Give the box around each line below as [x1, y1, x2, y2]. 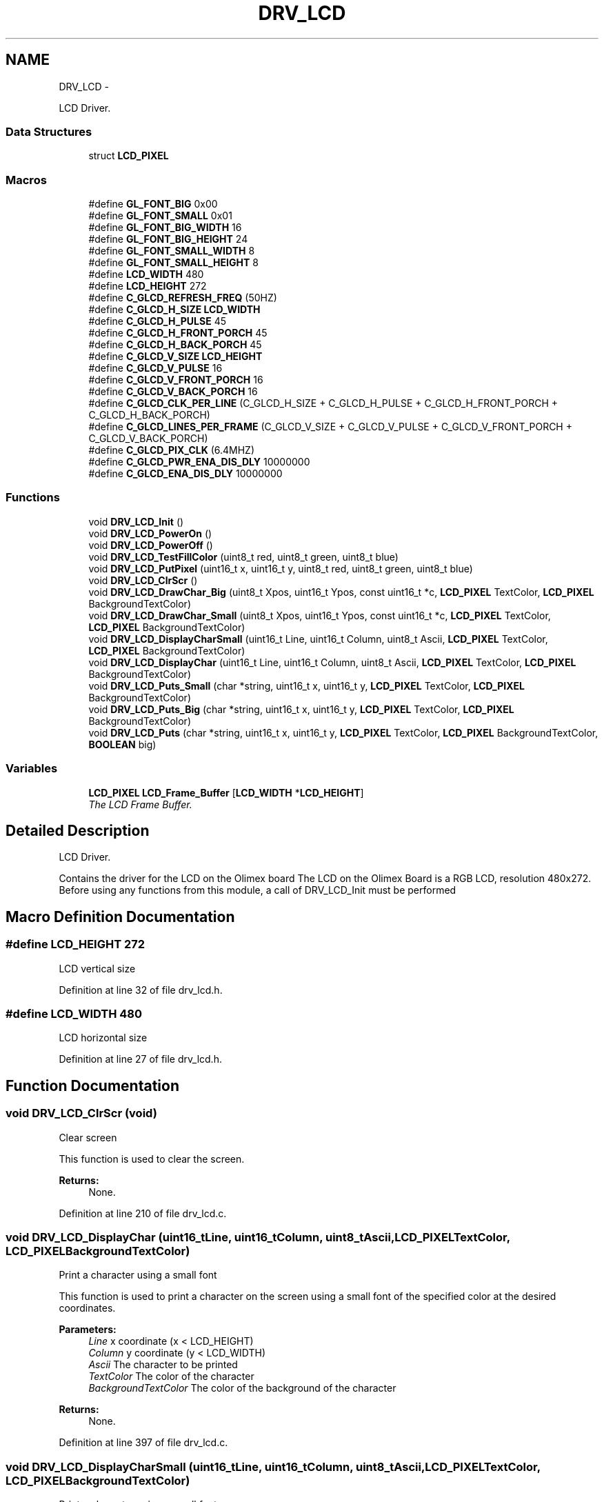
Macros [6, 172, 47, 187]
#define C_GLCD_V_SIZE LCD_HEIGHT [88, 350, 263, 363]
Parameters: [59, 1323, 117, 1336]
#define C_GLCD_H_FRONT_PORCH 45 [88, 327, 268, 339]
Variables [6, 761, 58, 776]
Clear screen [59, 1131, 117, 1143]
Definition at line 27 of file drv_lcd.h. [59, 1053, 222, 1065]
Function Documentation [6, 1077, 179, 1094]
